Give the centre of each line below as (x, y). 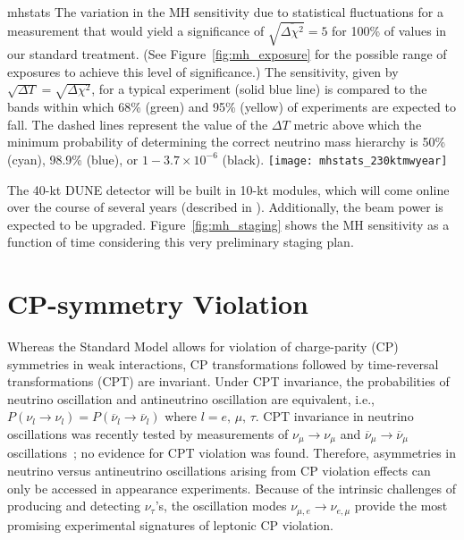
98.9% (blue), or (94, 159)
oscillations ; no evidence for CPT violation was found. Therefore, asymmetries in (232, 453)
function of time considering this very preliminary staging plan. (181, 242)
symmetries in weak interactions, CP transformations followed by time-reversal (223, 363)
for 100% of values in (389, 30)
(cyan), (26, 159)
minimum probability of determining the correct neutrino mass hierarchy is (213, 142)
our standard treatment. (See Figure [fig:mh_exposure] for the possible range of (227, 54)
